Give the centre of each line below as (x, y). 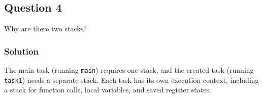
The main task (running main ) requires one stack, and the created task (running (129, 70)
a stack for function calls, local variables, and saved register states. (108, 90)
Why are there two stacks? (45, 29)
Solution (21, 51)
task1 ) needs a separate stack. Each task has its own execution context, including (131, 80)
